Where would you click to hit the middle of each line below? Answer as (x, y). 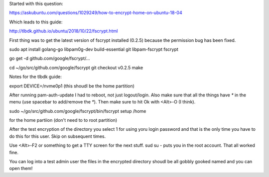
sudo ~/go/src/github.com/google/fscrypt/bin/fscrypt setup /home (78, 111)
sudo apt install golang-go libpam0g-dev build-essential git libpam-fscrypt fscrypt (94, 49)
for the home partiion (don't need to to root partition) (63, 120)
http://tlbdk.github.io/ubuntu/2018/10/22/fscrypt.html (64, 31)
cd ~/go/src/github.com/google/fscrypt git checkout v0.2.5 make (76, 68)
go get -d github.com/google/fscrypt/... (50, 58)
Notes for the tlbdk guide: (35, 77)
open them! (21, 169)
